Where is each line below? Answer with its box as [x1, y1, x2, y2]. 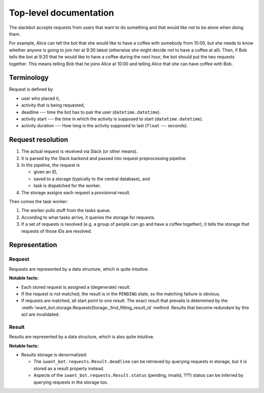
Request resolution [9, 136, 68, 144]
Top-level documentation [9, 7, 114, 18]
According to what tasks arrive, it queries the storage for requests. [21, 214, 155, 220]
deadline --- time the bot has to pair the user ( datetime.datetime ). [21, 109, 161, 115]
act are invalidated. [21, 311, 60, 318]
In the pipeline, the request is [21, 162, 80, 168]
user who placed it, [21, 95, 60, 101]
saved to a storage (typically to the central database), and [33, 176, 150, 182]
